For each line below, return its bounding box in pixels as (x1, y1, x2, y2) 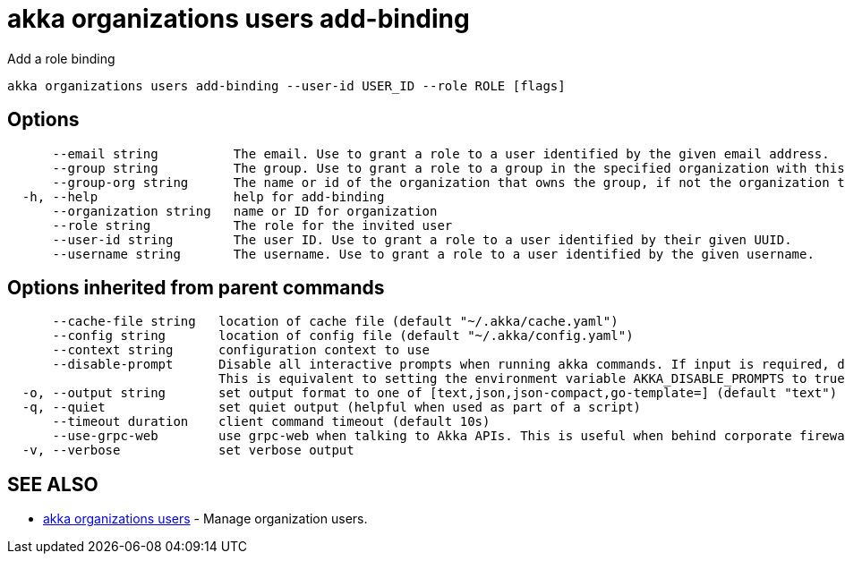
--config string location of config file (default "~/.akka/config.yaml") (52, 328, 634, 344)
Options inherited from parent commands (7, 276, 385, 300)
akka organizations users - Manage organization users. (43, 511, 368, 527)
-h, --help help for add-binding (21, 189, 385, 204)
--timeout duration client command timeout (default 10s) (52, 414, 491, 429)
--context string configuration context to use (52, 343, 431, 358)
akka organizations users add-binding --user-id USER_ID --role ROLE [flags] (7, 78, 566, 93)
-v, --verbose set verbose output (21, 443, 354, 458)
